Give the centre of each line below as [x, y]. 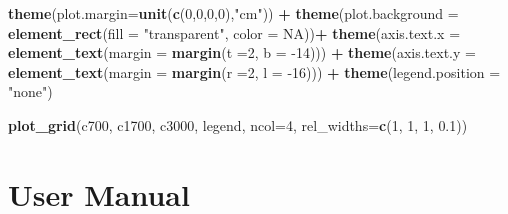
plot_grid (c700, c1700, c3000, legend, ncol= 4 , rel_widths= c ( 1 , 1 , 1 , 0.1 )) [238, 124]
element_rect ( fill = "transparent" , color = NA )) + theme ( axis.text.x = [234, 32]
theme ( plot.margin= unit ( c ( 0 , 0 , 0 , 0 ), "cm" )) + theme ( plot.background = [233, 13]
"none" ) [30, 91]
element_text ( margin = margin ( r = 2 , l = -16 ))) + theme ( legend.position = [254, 71]
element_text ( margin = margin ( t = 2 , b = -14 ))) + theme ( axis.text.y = [242, 52]
